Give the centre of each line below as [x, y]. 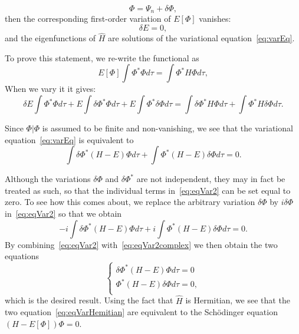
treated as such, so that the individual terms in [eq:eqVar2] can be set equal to [148, 190]
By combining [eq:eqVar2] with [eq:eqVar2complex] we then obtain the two [141, 244]
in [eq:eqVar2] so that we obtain [63, 214]
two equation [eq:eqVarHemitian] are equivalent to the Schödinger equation [141, 312]
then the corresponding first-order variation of [88, 19]
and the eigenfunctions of [50, 38]
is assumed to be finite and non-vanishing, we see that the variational [167, 128]
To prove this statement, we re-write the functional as [102, 57]
